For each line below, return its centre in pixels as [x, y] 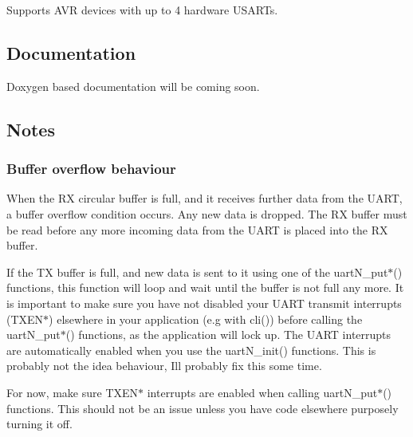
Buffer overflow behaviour [91, 169]
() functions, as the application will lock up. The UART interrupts [228, 335]
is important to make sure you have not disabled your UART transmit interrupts [204, 303]
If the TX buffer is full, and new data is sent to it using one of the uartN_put [197, 272]
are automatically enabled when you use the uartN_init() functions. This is [191, 350]
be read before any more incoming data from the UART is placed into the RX [197, 229]
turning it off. [39, 424]
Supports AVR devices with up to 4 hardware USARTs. [142, 10]
